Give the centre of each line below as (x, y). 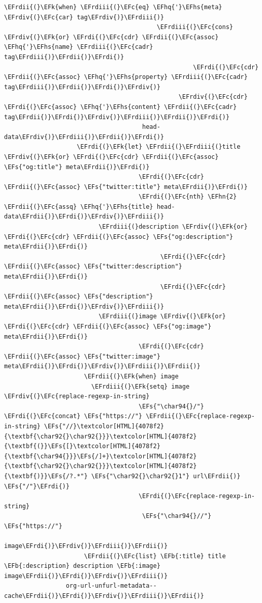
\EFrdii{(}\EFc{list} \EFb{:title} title (155, 556)
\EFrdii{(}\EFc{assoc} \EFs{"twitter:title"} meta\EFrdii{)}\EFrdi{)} (126, 187)
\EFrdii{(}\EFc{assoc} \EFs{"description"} (79, 297)
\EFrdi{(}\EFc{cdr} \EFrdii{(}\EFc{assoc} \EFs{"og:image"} (108, 326)
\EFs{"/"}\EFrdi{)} (37, 486)
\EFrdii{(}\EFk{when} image (131, 376)
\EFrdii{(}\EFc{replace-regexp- (200, 416)
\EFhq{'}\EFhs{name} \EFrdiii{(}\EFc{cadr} (79, 47)
